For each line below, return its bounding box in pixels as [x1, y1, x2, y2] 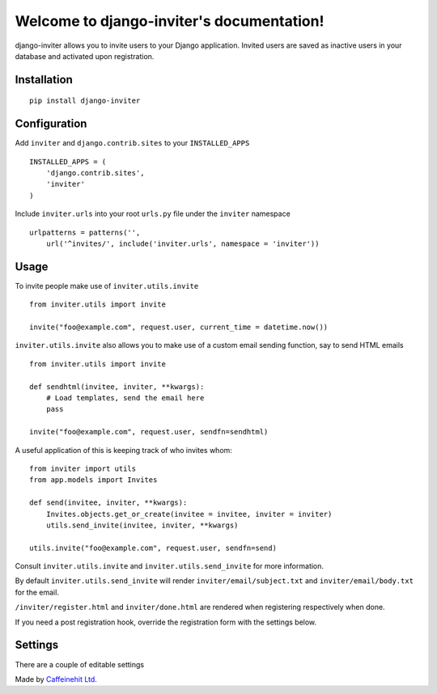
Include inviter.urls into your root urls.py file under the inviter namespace [15, 209, 291, 218]
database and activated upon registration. [15, 51, 155, 61]
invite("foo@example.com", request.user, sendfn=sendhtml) [29, 427, 269, 437]
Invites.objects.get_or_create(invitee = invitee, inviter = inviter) [45, 510, 333, 518]
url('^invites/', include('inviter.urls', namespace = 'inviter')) [45, 239, 320, 248]
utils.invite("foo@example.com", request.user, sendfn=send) [29, 543, 277, 552]
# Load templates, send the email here [45, 393, 205, 403]
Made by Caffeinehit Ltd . [15, 674, 97, 683]
